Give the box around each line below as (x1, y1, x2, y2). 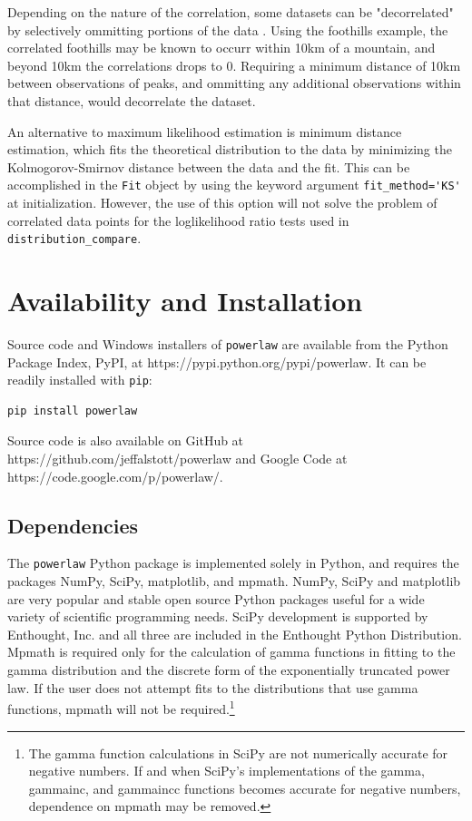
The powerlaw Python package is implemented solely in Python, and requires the (7, 553, 459, 572)
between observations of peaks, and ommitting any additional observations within (7, 73, 461, 93)
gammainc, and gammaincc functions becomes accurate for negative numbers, (28, 778, 461, 797)
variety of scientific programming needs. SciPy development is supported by (7, 607, 428, 626)
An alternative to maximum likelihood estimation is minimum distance (7, 122, 402, 141)
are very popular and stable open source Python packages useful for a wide (7, 589, 425, 608)
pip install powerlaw (7, 404, 138, 417)
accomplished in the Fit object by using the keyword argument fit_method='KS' (7, 175, 461, 194)
